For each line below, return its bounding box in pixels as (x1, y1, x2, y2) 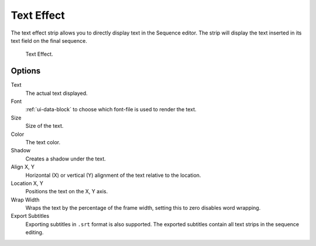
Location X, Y (11, 179, 43, 187)
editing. (25, 229, 44, 236)
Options (11, 66, 41, 76)
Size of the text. (25, 122, 64, 129)
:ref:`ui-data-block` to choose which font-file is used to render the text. (25, 106, 197, 113)
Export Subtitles (11, 213, 50, 220)
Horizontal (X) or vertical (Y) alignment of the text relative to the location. (25, 172, 201, 179)
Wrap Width (11, 196, 40, 203)
